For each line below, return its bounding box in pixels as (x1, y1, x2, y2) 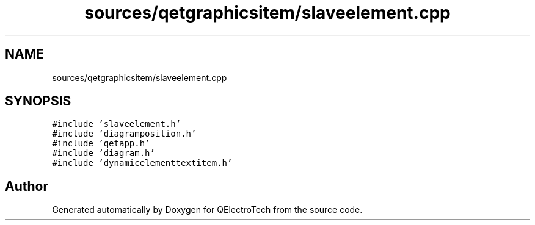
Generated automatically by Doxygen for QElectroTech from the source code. (52, 204, 363, 215)
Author (5, 178, 48, 194)
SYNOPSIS (5, 93, 71, 109)
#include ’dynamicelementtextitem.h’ (52, 158, 233, 168)
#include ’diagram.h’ (52, 148, 155, 159)
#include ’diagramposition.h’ (52, 129, 197, 139)
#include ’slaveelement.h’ (52, 119, 181, 129)
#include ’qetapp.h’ (52, 138, 150, 149)
